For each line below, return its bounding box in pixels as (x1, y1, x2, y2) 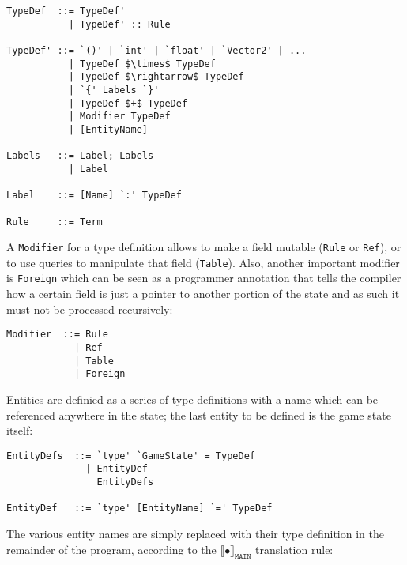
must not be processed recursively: (6, 300, 173, 317)
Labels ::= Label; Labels (6, 150, 154, 162)
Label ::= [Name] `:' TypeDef (6, 190, 182, 202)
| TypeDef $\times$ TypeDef (68, 58, 216, 70)
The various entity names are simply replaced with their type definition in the (6, 525, 384, 541)
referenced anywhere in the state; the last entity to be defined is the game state (6, 406, 391, 423)
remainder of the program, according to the (6, 541, 217, 557)
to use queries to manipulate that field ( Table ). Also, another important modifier (6, 254, 400, 270)
